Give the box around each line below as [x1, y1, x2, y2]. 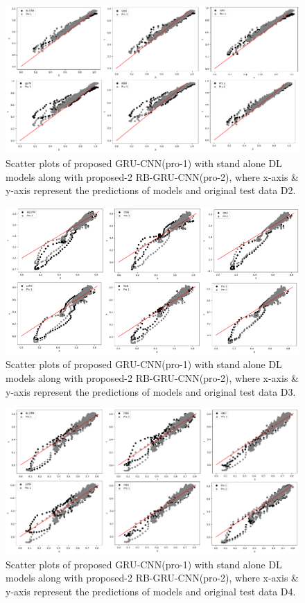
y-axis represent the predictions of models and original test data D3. [6, 384, 296, 399]
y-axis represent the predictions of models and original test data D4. [6, 584, 296, 598]
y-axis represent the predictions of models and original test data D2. [6, 183, 296, 198]
